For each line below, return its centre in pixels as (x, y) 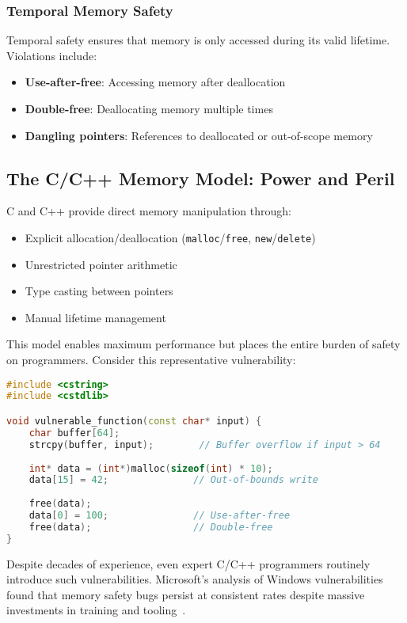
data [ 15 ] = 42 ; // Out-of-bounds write (173, 480)
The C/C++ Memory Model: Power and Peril (201, 178)
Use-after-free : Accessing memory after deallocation (155, 82)
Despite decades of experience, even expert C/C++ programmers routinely (188, 563)
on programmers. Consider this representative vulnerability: (151, 360)
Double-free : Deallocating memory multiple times (149, 108)
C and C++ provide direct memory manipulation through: (149, 211)
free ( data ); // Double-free (151, 527)
